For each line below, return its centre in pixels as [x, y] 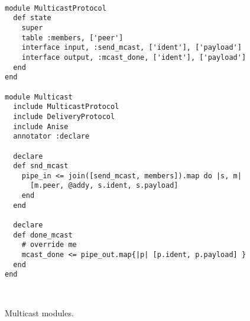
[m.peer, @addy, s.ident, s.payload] [104, 186]
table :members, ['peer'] [72, 38]
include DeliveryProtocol [64, 116]
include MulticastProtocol [66, 107]
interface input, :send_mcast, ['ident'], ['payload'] [132, 48]
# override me [49, 245]
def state [32, 18]
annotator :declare [51, 137]
